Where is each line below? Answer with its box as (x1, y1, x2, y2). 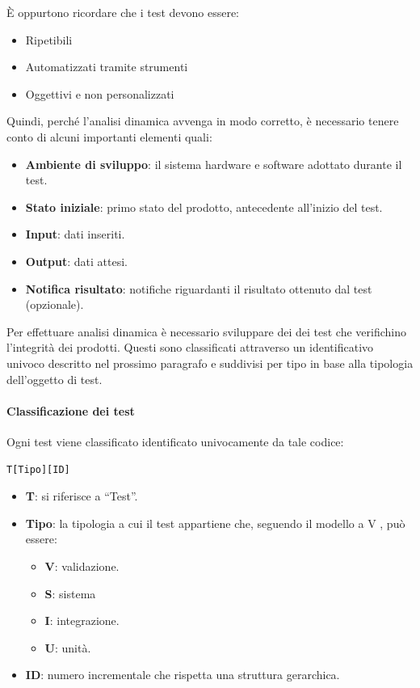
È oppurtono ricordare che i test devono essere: (6, 4, 239, 20)
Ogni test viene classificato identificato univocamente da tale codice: (6, 433, 344, 450)
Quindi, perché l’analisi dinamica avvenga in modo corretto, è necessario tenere (6, 112, 399, 129)
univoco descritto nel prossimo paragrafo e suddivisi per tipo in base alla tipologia (6, 354, 414, 371)
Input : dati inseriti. (25, 226, 125, 243)
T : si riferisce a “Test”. (25, 488, 138, 504)
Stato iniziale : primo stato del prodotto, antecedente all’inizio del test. (25, 198, 383, 215)
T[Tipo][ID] (6, 464, 70, 476)
